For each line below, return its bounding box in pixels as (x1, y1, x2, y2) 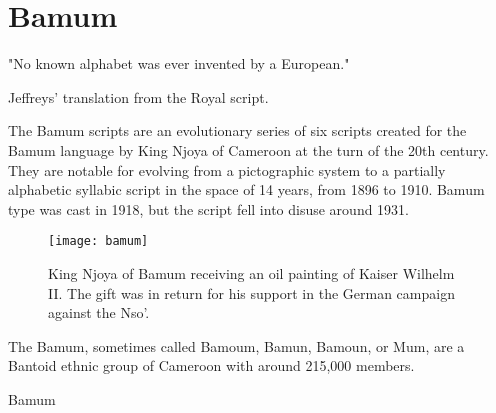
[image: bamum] (48, 234, 149, 249)
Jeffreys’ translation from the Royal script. (8, 86, 269, 107)
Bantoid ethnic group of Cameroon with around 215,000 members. (8, 355, 415, 376)
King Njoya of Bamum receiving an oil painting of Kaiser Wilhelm (48, 262, 455, 283)
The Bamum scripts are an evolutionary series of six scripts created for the (8, 120, 467, 141)
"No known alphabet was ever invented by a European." (8, 53, 350, 74)
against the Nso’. (48, 302, 150, 323)
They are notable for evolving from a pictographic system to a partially (8, 159, 446, 180)
